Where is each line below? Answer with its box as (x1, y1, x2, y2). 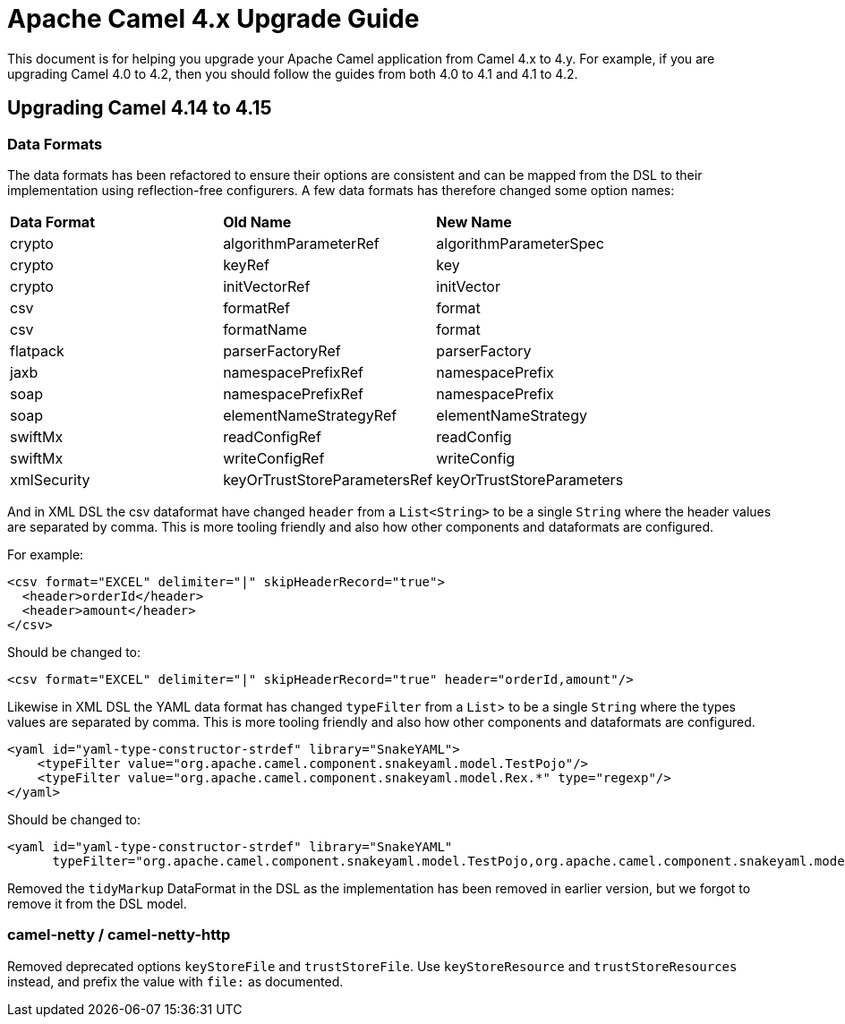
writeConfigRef (223, 448, 325, 467)
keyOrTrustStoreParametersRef (223, 470, 433, 489)
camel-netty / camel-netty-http (7, 926, 231, 944)
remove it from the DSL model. (7, 895, 187, 911)
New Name (436, 212, 512, 231)
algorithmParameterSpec (436, 234, 604, 252)
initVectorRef (223, 277, 311, 295)
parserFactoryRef (223, 341, 341, 360)
